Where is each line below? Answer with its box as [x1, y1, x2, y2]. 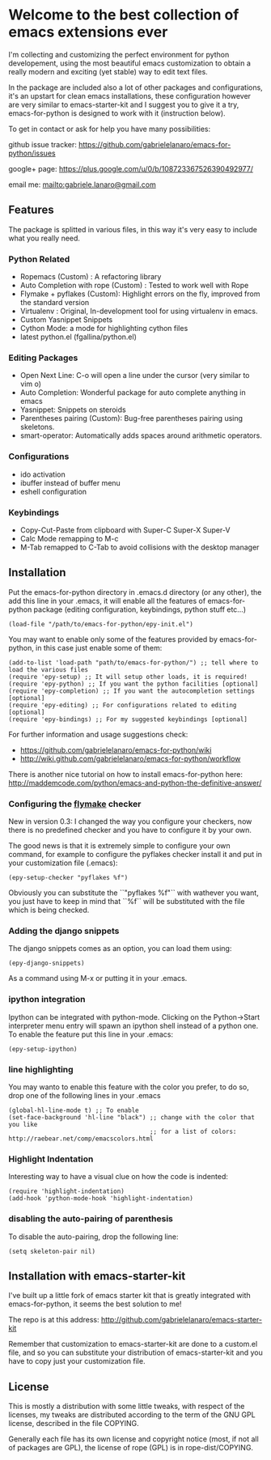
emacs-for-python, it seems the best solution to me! [8, 1299, 182, 1309]
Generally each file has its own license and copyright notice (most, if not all [8, 1434, 259, 1444]
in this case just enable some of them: [35, 643, 163, 652]
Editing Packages [8, 352, 78, 363]
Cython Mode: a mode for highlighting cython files [19, 324, 188, 333]
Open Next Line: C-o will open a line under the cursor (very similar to [19, 371, 250, 380]
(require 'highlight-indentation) [8, 1187, 125, 1195]
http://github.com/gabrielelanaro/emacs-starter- [100, 1315, 263, 1325]
